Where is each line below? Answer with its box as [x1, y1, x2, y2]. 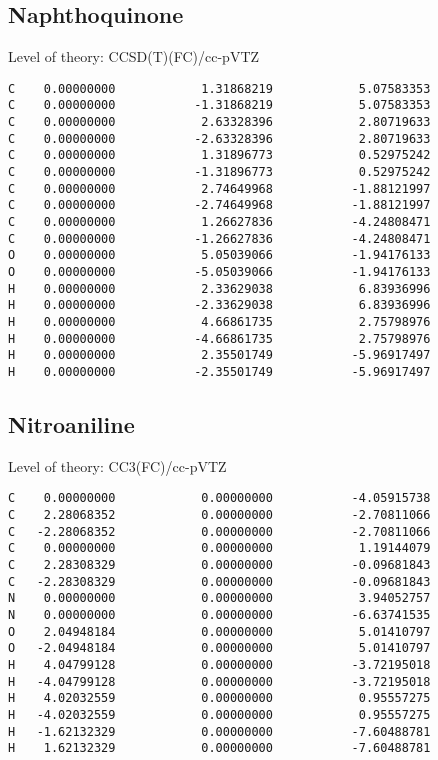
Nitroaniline [8, 409, 135, 439]
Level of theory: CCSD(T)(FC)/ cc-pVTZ [8, 46, 260, 67]
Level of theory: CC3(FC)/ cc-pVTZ [8, 455, 227, 476]
